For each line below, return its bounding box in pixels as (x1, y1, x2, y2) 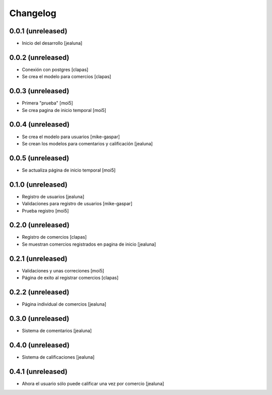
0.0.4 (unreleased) (9, 120, 70, 129)
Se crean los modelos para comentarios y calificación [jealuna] (22, 140, 153, 146)
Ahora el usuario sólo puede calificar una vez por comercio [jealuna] (22, 380, 164, 386)
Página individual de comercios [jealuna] (22, 301, 107, 307)
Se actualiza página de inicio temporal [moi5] (22, 167, 116, 173)
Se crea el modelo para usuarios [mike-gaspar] (22, 134, 120, 140)
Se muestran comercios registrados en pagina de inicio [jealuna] (22, 241, 156, 247)
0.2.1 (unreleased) (9, 254, 67, 263)
